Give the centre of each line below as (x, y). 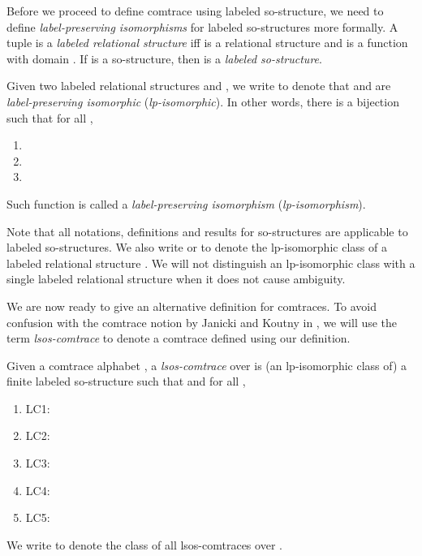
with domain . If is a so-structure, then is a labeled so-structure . (164, 58)
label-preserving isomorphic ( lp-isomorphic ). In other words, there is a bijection (203, 101)
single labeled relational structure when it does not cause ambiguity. (176, 279)
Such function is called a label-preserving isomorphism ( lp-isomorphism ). (186, 203)
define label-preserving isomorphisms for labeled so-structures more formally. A (202, 26)
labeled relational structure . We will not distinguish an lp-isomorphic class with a (211, 263)
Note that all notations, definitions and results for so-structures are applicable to (207, 231)
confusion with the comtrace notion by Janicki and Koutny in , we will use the (202, 322)
